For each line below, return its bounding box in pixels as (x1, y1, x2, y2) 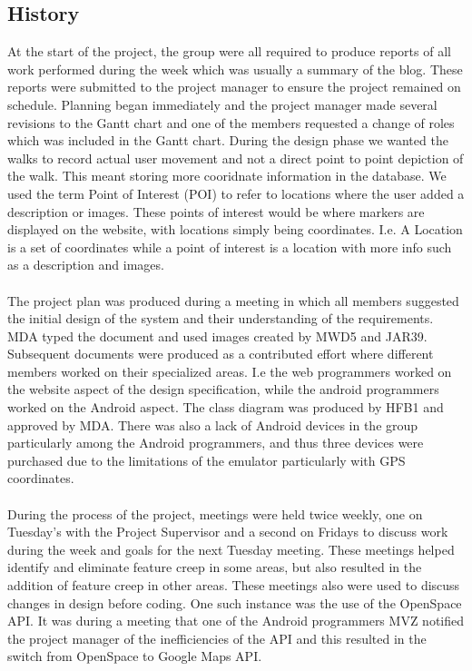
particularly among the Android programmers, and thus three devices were (7, 433, 424, 452)
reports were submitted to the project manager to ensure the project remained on (7, 77, 461, 96)
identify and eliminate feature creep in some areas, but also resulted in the (7, 558, 422, 577)
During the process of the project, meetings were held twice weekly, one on (7, 504, 423, 523)
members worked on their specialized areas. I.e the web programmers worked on (7, 361, 452, 380)
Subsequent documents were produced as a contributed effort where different (7, 344, 434, 363)
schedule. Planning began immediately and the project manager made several (7, 94, 438, 113)
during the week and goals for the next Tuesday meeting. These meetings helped (7, 539, 455, 558)
